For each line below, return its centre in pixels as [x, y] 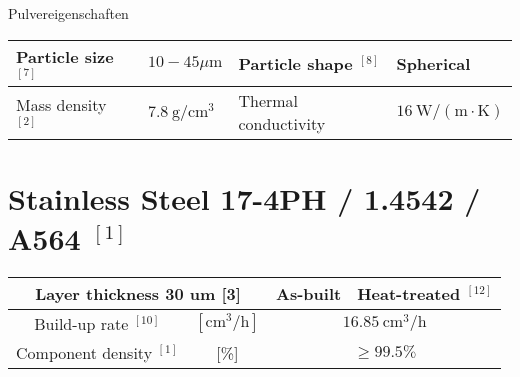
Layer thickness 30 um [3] [138, 293]
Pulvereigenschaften [68, 13]
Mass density [61, 105]
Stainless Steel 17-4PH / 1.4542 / [244, 198]
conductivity [282, 124]
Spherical [433, 63]
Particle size [65, 56]
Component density [84, 352]
